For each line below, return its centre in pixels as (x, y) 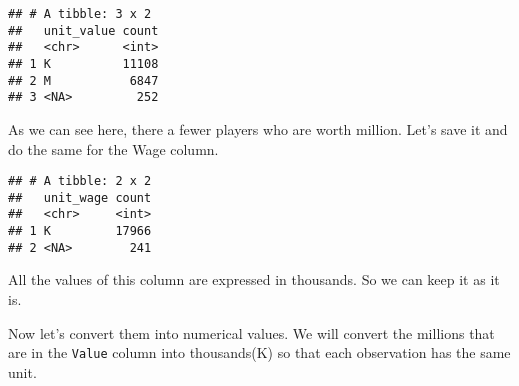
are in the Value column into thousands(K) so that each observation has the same (259, 352)
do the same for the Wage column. (113, 148)
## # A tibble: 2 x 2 (80, 181)
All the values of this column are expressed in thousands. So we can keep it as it (254, 279)
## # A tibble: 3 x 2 (80, 14)
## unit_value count (83, 30)
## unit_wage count (80, 197)
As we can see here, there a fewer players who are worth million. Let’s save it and (258, 128)
